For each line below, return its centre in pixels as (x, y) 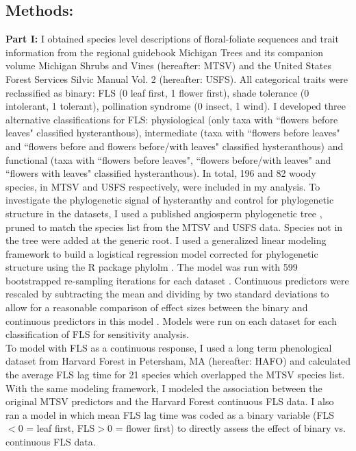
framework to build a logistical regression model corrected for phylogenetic (162, 253)
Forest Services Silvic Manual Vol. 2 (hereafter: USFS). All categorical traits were (177, 78)
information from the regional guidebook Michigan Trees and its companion (164, 52)
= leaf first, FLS (61, 428)
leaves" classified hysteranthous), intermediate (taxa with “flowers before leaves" (173, 133)
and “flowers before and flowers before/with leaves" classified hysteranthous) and (175, 146)
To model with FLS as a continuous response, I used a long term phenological (169, 347)
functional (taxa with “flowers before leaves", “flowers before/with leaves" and (168, 159)
